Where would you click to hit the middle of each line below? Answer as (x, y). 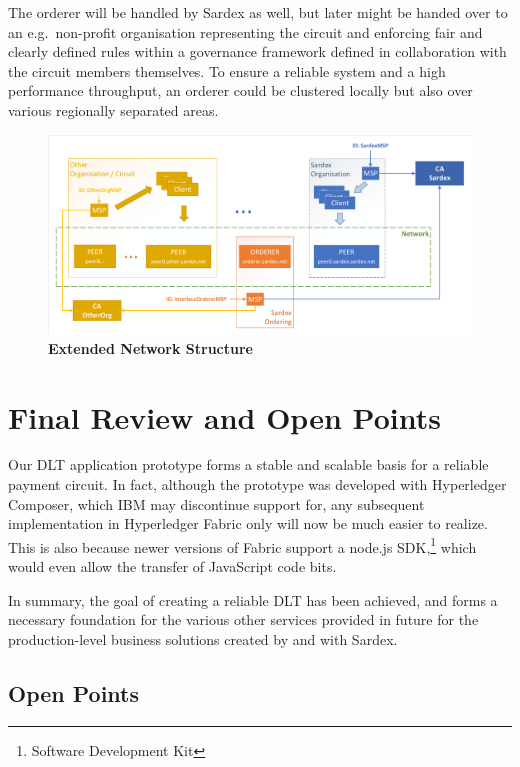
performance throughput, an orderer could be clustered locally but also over (240, 90)
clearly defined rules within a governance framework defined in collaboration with (257, 51)
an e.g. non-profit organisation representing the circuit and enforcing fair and (245, 31)
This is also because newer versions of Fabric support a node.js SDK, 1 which (242, 545)
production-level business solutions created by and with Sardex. (203, 638)
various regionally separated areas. (113, 109)
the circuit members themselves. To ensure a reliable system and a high (227, 70)
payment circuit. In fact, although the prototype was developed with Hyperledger (257, 484)
